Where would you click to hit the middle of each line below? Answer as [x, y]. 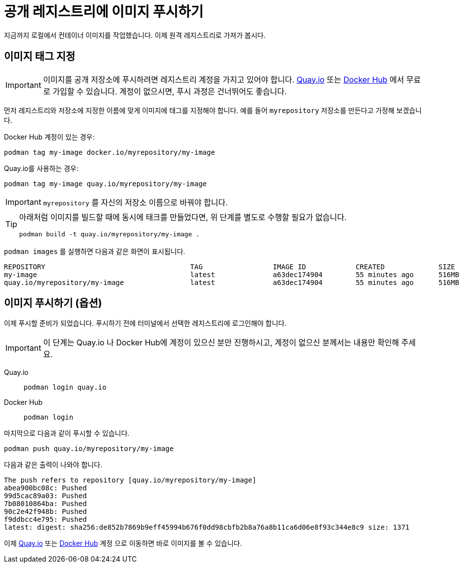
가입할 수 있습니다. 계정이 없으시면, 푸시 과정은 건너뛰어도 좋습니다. [170, 91]
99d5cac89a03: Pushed [45, 496]
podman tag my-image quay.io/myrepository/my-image [106, 184]
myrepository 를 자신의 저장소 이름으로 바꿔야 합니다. [135, 202]
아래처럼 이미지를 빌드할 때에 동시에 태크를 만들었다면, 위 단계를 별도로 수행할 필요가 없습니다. [183, 217]
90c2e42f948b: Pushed [45, 512]
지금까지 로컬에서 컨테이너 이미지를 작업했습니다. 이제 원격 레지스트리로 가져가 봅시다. [135, 35]
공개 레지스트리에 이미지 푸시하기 [104, 12]
